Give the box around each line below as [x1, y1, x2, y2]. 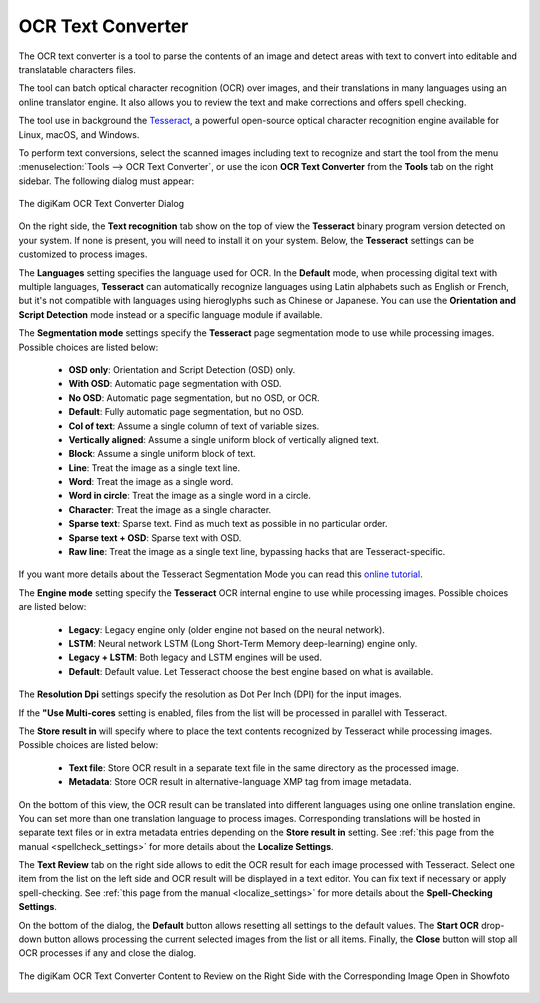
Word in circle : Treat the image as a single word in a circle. [68, 490, 312, 502]
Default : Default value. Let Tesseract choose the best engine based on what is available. [68, 665, 434, 677]
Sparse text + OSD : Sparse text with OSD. [68, 531, 242, 544]
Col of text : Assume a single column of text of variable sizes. [68, 420, 320, 432]
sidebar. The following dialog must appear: [18, 175, 195, 187]
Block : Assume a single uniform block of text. [68, 448, 257, 460]
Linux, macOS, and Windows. [18, 128, 140, 140]
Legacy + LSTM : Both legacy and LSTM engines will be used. [68, 651, 322, 664]
